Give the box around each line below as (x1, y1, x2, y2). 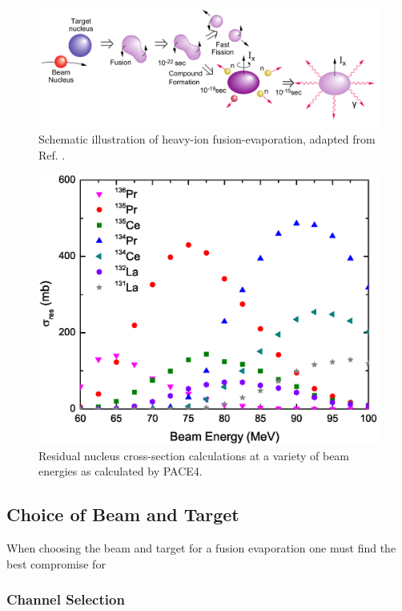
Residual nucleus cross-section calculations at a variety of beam (38, 447, 350, 463)
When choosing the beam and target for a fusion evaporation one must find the (6, 539, 396, 556)
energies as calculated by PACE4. (38, 463, 203, 479)
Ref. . (38, 146, 66, 163)
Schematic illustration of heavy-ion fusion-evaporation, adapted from (38, 131, 376, 148)
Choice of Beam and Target (6, 502, 239, 527)
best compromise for (6, 555, 106, 572)
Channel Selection (6, 589, 125, 609)
